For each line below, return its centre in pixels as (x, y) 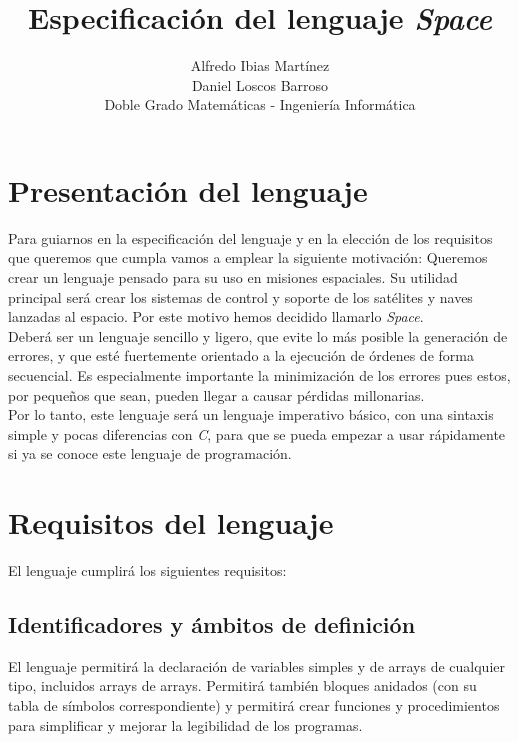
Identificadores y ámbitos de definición (212, 624)
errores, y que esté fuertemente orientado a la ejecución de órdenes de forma (241, 355)
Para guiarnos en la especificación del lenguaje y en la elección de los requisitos (250, 237)
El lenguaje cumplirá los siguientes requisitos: (147, 570)
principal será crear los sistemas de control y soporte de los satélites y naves (240, 296)
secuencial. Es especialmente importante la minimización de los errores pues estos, (259, 375)
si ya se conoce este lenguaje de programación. (150, 453)
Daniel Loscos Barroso (260, 84)
